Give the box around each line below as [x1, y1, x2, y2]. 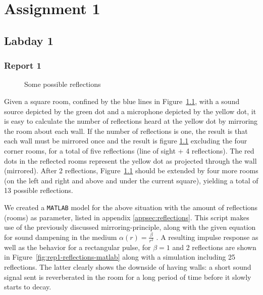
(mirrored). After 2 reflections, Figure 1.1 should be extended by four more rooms [4, 165, 258, 176]
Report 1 [4, 59, 41, 72]
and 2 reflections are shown [172, 241, 256, 252]
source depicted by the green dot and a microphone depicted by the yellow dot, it [4, 106, 256, 116]
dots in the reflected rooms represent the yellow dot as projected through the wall [4, 155, 257, 166]
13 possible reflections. [4, 185, 73, 195]
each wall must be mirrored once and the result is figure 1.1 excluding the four [4, 135, 247, 146]
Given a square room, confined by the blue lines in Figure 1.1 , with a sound [4, 95, 240, 106]
